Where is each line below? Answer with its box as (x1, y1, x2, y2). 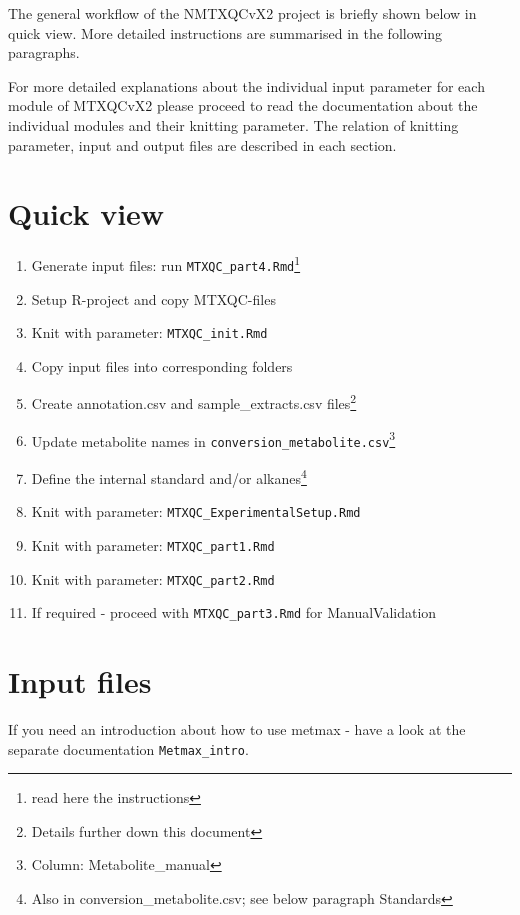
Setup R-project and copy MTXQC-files (31, 288, 276, 309)
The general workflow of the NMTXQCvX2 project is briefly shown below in (8, 3, 477, 23)
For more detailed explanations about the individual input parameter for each (8, 75, 485, 96)
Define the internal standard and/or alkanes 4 (31, 465, 307, 488)
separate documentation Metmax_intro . (8, 738, 249, 759)
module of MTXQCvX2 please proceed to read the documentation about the (8, 95, 478, 116)
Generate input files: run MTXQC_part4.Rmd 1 (31, 252, 301, 275)
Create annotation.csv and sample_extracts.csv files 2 (31, 390, 357, 414)
